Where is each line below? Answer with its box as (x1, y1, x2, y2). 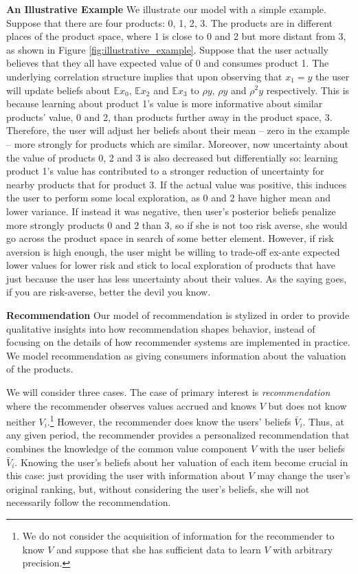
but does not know (268, 398, 347, 412)
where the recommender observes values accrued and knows (6, 398, 257, 412)
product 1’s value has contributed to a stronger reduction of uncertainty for (6, 164, 324, 178)
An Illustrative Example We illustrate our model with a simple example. (6, 2, 326, 16)
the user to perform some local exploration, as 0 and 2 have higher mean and (6, 190, 331, 205)
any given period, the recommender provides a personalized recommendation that (6, 428, 350, 442)
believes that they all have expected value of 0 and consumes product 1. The (6, 56, 329, 70)
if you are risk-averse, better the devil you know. (6, 285, 211, 299)
